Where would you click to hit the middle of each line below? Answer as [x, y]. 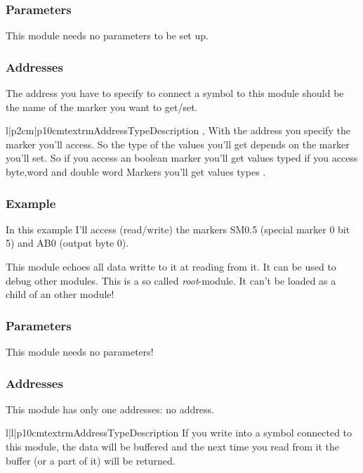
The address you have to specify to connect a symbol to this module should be [175, 93]
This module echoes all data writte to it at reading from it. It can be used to [171, 266]
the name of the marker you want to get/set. [102, 106]
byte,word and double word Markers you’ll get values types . [136, 171]
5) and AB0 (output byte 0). [67, 243]
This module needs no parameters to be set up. [107, 35]
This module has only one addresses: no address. [110, 409]
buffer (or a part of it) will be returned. [91, 460]
